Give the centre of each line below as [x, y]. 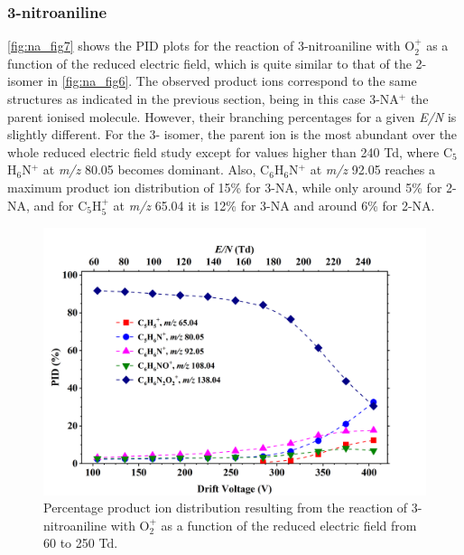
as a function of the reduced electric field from [289, 525]
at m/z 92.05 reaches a [373, 169]
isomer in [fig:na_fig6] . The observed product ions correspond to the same [212, 81]
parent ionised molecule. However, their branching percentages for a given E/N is [232, 116]
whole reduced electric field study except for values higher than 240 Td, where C [230, 151]
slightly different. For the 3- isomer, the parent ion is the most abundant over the [232, 134]
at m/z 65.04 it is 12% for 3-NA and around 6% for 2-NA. [274, 205]
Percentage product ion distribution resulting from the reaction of [226, 508]
